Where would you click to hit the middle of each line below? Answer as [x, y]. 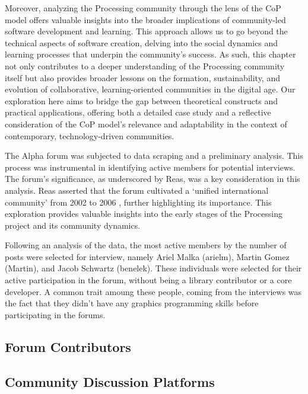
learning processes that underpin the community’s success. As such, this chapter [150, 54]
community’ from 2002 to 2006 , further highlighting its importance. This [138, 202]
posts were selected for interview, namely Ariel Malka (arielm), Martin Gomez [147, 256]
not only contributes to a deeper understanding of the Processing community [145, 65]
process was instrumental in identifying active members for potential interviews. [150, 167]
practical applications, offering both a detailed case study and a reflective [138, 112]
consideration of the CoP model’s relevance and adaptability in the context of [146, 124]
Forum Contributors [68, 346]
